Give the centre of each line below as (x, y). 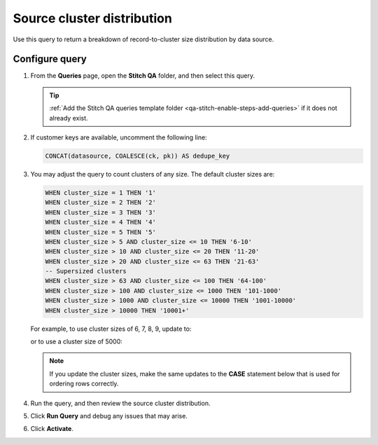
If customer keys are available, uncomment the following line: (119, 137)
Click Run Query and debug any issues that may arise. (109, 416)
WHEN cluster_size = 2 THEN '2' (101, 203)
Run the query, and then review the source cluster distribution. (120, 403)
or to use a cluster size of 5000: (76, 342)
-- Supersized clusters (86, 271)
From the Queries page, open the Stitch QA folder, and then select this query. (143, 76)
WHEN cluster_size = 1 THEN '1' (101, 192)
